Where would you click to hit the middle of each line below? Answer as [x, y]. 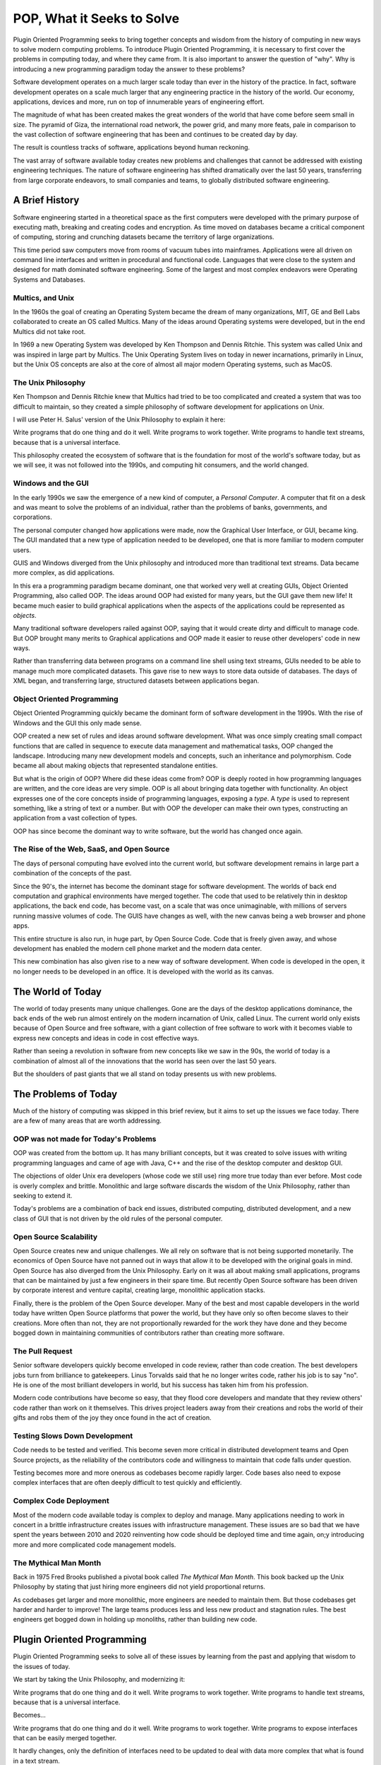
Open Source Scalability [55, 1237]
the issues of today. [42, 1666]
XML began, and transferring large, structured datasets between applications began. [136, 681]
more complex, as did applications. [64, 573]
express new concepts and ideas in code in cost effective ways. [106, 1038]
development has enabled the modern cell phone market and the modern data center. [138, 948]
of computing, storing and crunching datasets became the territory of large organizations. [144, 237]
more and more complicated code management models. [95, 1544]
